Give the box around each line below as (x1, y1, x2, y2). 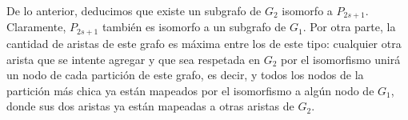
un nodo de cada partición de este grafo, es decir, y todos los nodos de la (6, 66, 364, 83)
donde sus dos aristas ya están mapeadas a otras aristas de (6, 98, 294, 114)
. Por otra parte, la (302, 18, 396, 35)
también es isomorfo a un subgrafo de (102, 18, 286, 35)
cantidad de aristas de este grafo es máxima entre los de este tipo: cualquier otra (6, 34, 402, 51)
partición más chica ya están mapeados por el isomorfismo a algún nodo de (6, 82, 374, 98)
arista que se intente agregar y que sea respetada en (6, 50, 260, 67)
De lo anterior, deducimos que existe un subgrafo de (6, 2, 262, 18)
